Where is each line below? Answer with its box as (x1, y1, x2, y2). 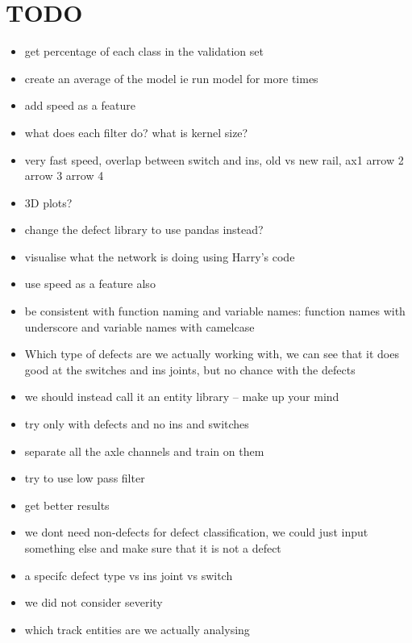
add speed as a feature (24, 97, 135, 114)
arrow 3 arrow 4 (24, 167, 104, 184)
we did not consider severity (24, 594, 163, 611)
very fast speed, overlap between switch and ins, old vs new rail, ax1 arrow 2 (24, 151, 404, 168)
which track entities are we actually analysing (24, 620, 250, 637)
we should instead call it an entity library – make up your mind (24, 388, 339, 405)
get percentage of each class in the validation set (24, 43, 264, 60)
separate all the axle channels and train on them (24, 442, 264, 459)
